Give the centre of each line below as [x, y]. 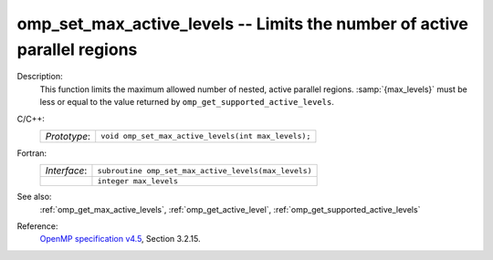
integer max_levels [137, 181]
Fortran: [32, 153]
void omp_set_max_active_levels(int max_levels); [206, 136]
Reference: [37, 226]
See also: [34, 197]
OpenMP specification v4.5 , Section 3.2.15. [120, 239]
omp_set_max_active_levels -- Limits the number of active [243, 24]
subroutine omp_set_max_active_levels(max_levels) [205, 170]
